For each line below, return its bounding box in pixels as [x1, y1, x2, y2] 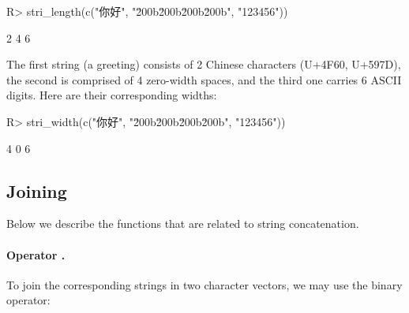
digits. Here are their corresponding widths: [6, 87, 217, 103]
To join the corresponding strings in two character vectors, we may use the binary [6, 276, 403, 293]
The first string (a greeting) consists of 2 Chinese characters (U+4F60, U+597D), [6, 56, 401, 73]
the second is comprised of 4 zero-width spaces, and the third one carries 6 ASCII [6, 71, 402, 88]
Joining [6, 178, 67, 203]
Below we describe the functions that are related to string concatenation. [6, 215, 359, 232]
